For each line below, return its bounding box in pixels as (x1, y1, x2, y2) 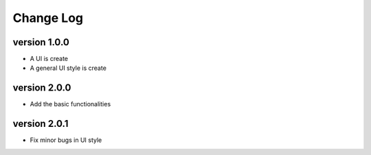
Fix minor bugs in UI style (30, 136, 102, 144)
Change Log (12, 10, 84, 25)
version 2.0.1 (12, 118, 69, 130)
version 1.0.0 (12, 36, 70, 48)
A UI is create (30, 55, 69, 63)
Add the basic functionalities (30, 100, 111, 108)
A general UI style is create (30, 64, 106, 72)
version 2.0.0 (12, 82, 71, 94)
